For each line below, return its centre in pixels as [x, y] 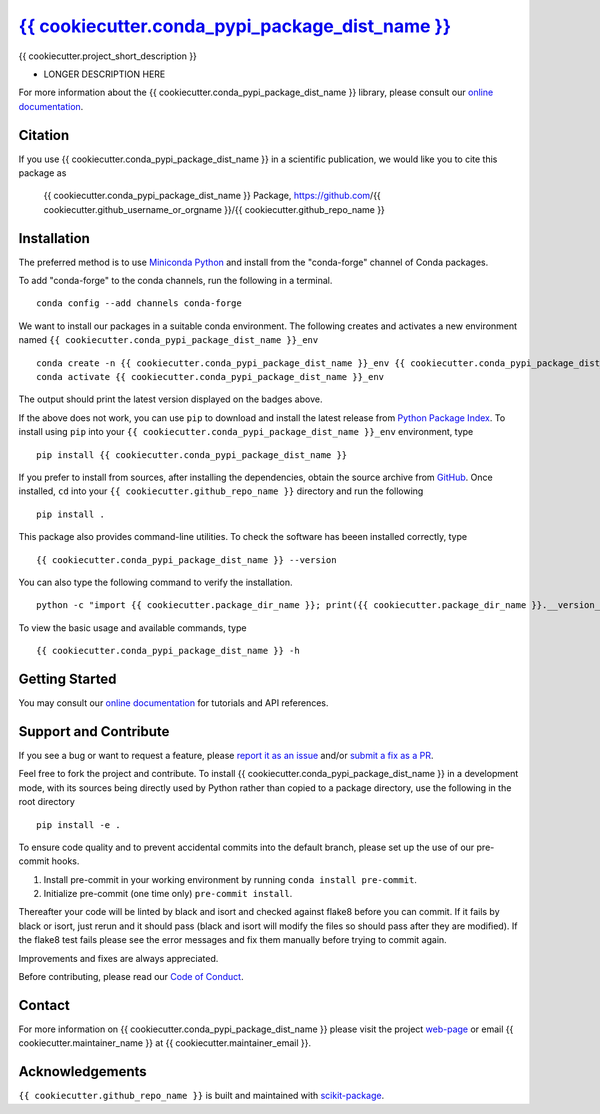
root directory [46, 802]
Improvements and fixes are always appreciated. [118, 958]
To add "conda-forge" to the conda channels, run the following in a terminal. [175, 281]
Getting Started [67, 678]
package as [42, 173]
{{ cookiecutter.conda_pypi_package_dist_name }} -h [168, 651]
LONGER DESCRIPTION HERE [104, 74]
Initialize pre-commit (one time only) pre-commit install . [168, 894]
